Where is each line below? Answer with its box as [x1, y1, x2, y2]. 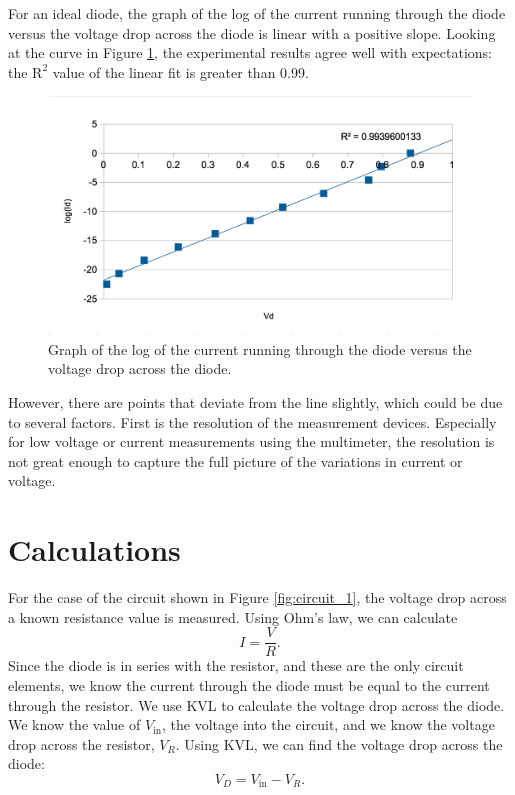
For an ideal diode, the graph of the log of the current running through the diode [8, 3, 506, 23]
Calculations [8, 529, 181, 570]
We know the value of [8, 714, 141, 735]
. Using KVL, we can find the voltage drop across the [175, 733, 503, 754]
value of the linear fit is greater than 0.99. [52, 61, 309, 82]
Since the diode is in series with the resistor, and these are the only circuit [8, 655, 464, 676]
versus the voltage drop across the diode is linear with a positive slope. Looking [8, 22, 496, 43]
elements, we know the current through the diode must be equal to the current [8, 675, 490, 695]
